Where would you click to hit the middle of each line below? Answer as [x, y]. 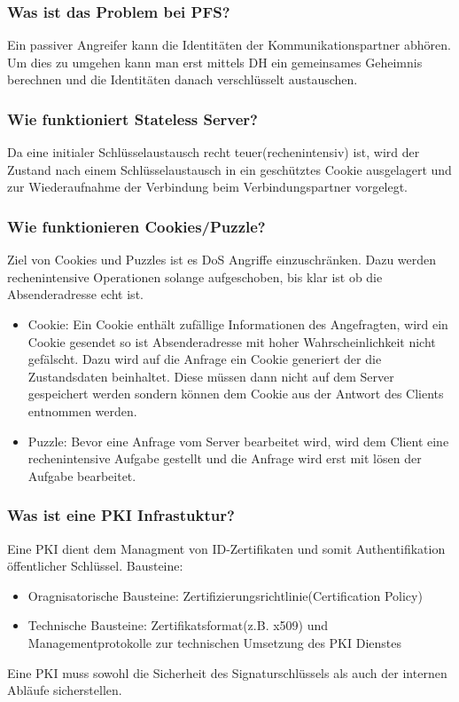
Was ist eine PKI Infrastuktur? [121, 515]
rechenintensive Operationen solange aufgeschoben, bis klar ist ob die [195, 276]
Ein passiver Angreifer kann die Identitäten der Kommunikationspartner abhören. [229, 45]
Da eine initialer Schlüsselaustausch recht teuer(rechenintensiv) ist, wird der [214, 152]
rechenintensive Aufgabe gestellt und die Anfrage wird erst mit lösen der [225, 458]
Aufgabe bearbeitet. [82, 475]
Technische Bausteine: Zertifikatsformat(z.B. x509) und [178, 625]
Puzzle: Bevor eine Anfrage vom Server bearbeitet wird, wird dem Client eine [238, 441]
